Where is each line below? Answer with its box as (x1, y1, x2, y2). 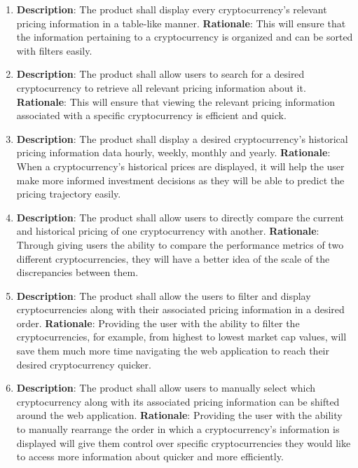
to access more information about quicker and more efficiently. (16, 449, 284, 464)
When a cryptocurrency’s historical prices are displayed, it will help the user (16, 158, 345, 173)
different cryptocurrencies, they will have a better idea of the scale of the (16, 251, 330, 266)
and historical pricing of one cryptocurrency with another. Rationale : (16, 223, 319, 238)
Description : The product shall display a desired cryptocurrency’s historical (16, 131, 348, 146)
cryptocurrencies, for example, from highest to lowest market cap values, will (16, 329, 347, 344)
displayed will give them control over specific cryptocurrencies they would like (16, 435, 351, 450)
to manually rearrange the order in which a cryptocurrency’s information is (16, 422, 340, 436)
